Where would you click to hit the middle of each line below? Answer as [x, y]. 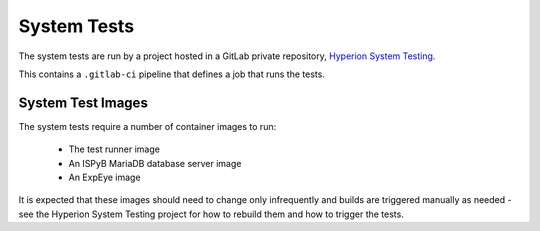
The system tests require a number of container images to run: [147, 126]
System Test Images [83, 102]
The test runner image [114, 149]
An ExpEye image [104, 177]
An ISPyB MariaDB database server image [155, 163]
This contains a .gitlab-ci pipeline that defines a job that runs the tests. [171, 74]
